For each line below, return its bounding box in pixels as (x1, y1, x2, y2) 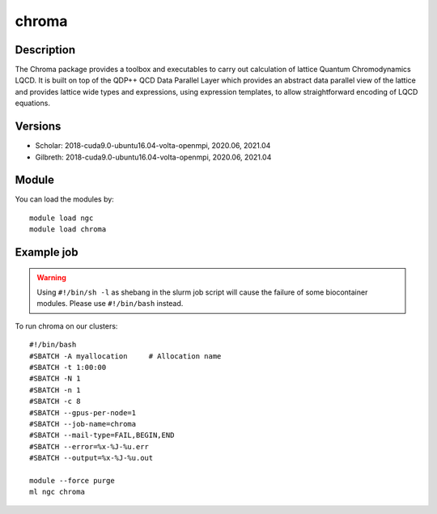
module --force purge (29, 476, 115, 485)
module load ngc (29, 213, 94, 223)
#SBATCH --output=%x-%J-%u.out (29, 453, 154, 463)
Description (15, 43, 76, 57)
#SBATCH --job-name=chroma (29, 419, 137, 428)
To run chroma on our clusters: (15, 321, 118, 331)
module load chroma (29, 225, 107, 234)
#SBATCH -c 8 (29, 397, 81, 406)
